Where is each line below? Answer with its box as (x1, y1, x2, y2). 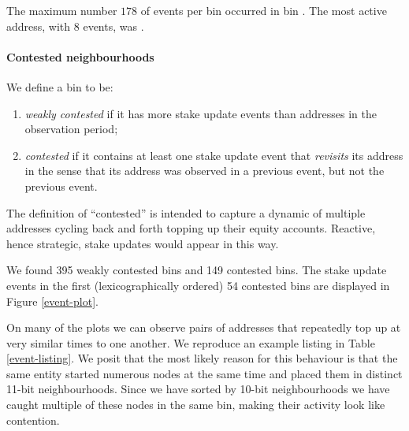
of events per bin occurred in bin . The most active (140, 2, 387, 18)
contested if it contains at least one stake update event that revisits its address (24, 147, 403, 163)
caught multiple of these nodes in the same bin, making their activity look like (6, 396, 385, 413)
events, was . (83, 17, 144, 34)
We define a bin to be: (6, 78, 113, 95)
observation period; (24, 121, 118, 137)
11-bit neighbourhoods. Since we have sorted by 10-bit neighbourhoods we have (6, 381, 390, 397)
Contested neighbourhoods (6, 48, 154, 65)
